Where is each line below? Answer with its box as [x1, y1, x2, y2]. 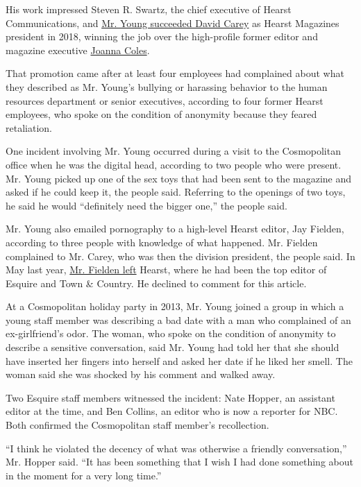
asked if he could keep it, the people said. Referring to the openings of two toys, [6, 185, 346, 199]
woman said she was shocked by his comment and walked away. [6, 367, 276, 382]
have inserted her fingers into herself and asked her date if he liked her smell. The [6, 353, 353, 368]
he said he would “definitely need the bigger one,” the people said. [6, 198, 287, 212]
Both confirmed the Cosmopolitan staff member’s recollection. [6, 418, 269, 432]
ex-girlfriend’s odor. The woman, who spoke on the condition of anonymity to [6, 326, 336, 341]
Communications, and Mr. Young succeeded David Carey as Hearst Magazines [6, 15, 339, 30]
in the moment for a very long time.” [6, 468, 162, 482]
